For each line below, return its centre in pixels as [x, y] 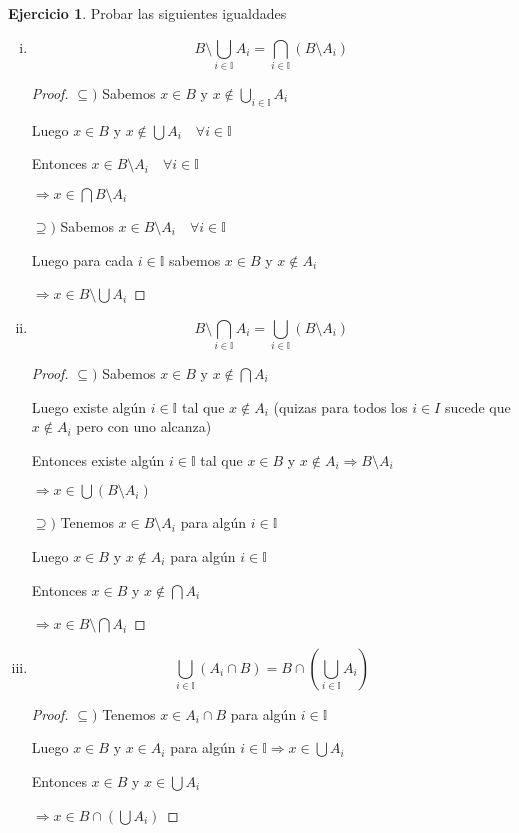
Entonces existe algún [98, 459]
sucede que [477, 406]
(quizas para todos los [340, 406]
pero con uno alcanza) [144, 426]
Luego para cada [82, 259]
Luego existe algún [89, 406]
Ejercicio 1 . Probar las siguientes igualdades [147, 13]
